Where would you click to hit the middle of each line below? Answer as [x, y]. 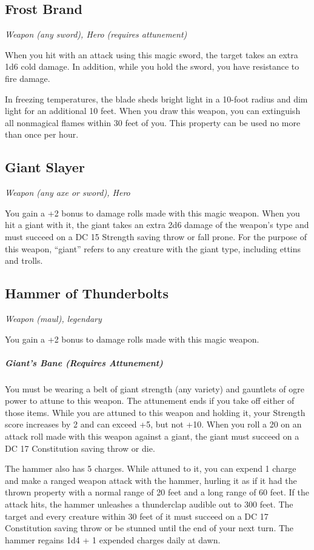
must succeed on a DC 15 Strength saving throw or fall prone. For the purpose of [156, 236]
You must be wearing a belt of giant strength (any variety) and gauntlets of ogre [155, 388]
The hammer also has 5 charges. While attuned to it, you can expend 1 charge [151, 468]
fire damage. [28, 78]
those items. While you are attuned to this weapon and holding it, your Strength [155, 412]
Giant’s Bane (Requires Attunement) [84, 362]
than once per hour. [42, 134]
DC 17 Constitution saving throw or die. [80, 448]
